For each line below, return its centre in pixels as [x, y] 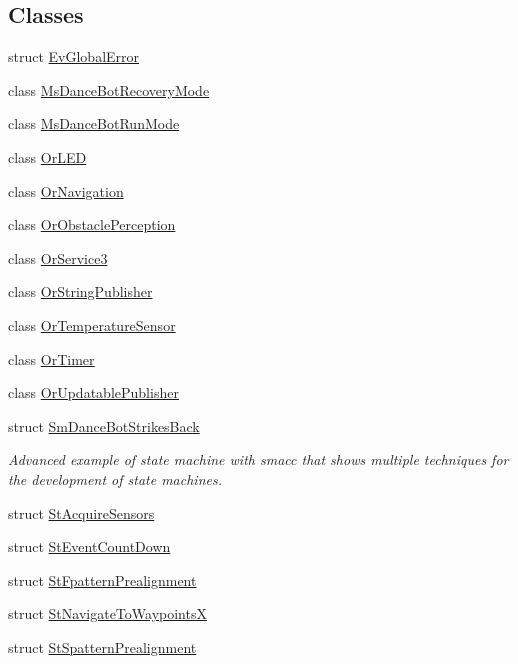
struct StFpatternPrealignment [102, 579]
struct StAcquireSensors [81, 512]
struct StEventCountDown [89, 546]
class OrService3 [58, 257]
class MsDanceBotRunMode [94, 123]
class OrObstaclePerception [92, 224]
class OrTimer [51, 358]
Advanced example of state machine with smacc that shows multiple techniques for [258, 459]
